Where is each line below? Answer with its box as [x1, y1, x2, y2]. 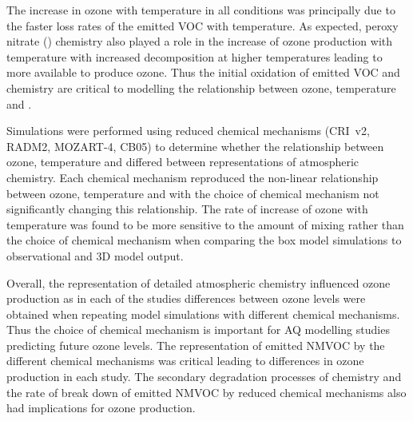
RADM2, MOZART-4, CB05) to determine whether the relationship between [6, 137, 384, 154]
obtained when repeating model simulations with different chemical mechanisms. [6, 305, 400, 322]
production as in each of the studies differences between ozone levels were [6, 290, 366, 307]
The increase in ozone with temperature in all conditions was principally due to [6, 2, 395, 18]
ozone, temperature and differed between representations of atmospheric [6, 153, 359, 170]
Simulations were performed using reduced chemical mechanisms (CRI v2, [6, 122, 370, 139]
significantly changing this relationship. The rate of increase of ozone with [6, 201, 368, 217]
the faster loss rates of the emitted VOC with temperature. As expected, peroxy [6, 17, 399, 34]
